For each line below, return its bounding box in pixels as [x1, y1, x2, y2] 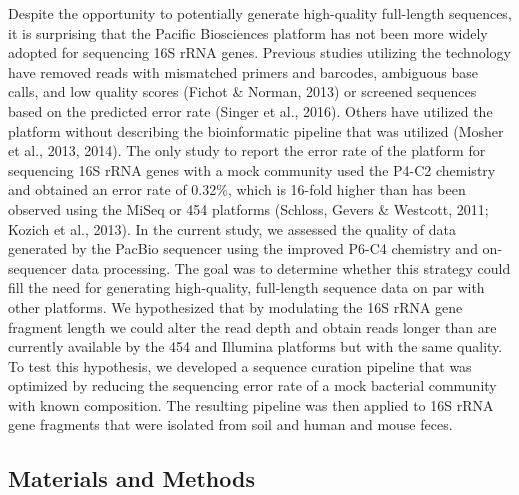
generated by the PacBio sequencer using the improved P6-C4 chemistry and [8, 238, 478, 259]
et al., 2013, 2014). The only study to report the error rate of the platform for [8, 140, 486, 161]
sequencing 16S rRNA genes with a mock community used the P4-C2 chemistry [8, 159, 496, 180]
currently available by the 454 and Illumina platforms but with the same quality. [8, 336, 503, 357]
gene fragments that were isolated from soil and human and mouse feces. [8, 414, 453, 435]
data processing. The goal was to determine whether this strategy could [71, 257, 511, 278]
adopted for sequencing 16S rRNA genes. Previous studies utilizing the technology [8, 42, 511, 63]
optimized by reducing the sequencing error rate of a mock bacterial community [8, 375, 497, 396]
